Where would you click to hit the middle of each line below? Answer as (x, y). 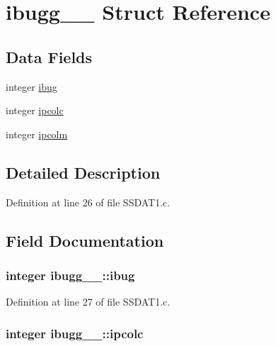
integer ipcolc (35, 110)
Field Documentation (85, 240)
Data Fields (49, 56)
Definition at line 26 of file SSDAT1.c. (88, 202)
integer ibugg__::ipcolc (75, 333)
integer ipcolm (37, 134)
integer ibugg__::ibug (70, 275)
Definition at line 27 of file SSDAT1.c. (88, 302)
